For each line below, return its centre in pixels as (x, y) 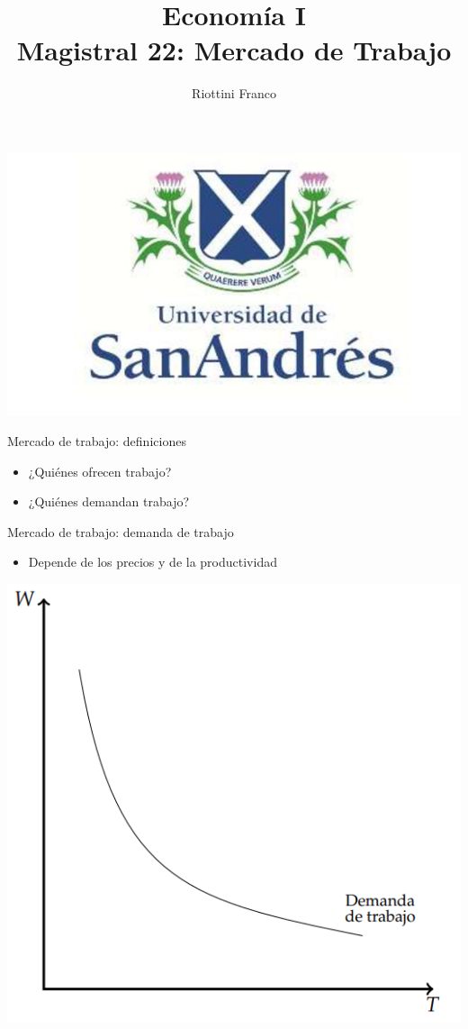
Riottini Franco (234, 93)
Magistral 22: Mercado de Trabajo (234, 50)
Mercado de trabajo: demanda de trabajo (121, 531)
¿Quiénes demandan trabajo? (109, 501)
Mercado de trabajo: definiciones (97, 441)
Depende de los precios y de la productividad (153, 562)
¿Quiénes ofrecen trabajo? (100, 471)
